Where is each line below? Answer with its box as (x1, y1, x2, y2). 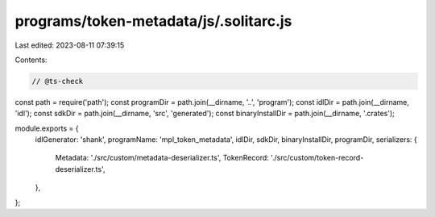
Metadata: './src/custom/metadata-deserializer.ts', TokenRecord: (55, 153, 269, 163)
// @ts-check (31, 77, 84, 86)
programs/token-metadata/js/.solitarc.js (14, 12, 292, 30)
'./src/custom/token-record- (270, 153, 364, 163)
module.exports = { (14, 123, 79, 133)
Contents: (14, 55, 48, 65)
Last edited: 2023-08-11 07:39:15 (14, 40, 125, 50)
